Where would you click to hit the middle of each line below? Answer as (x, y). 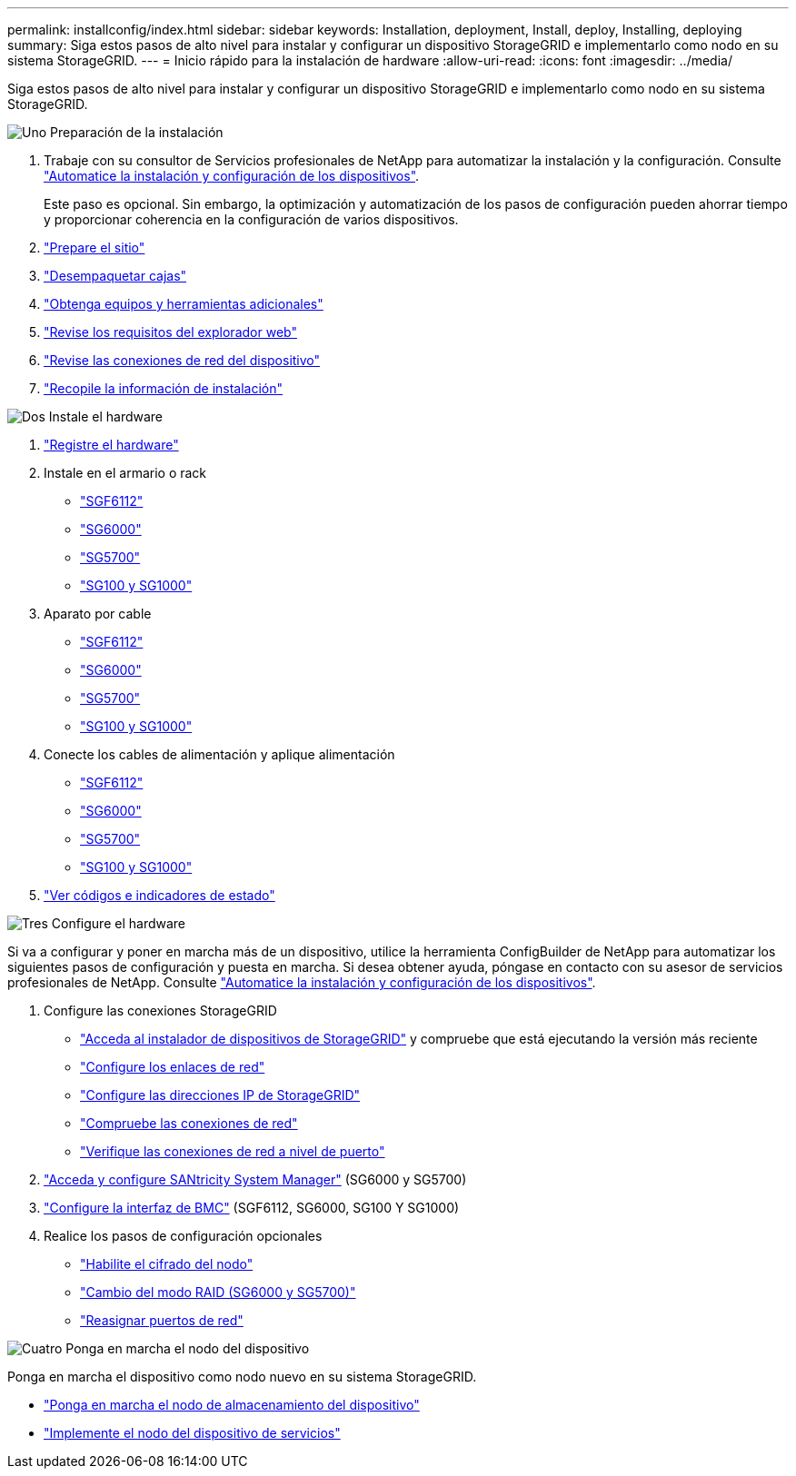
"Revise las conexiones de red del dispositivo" (182, 360)
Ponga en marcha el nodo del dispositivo (188, 1348)
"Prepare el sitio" (95, 248)
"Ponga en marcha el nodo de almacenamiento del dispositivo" (232, 1405)
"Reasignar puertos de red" (162, 1320)
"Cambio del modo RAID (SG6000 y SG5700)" (218, 1292)
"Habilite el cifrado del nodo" (167, 1264)
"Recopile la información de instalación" (164, 388)
